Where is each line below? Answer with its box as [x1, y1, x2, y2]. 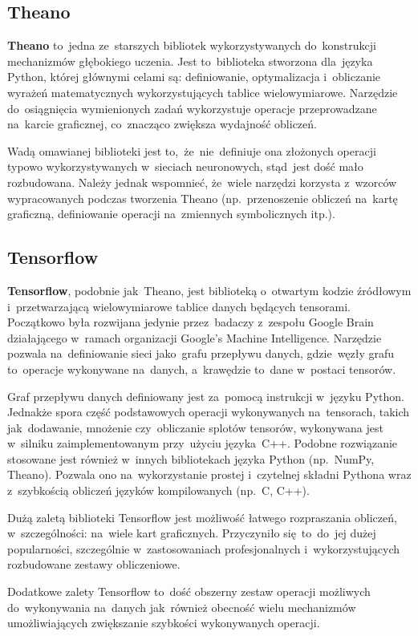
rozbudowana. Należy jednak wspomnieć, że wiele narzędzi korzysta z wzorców [7, 173, 397, 190]
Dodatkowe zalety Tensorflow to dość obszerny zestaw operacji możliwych [7, 583, 371, 600]
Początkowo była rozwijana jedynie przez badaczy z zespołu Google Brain [7, 314, 374, 330]
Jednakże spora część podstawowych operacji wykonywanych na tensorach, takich [7, 403, 410, 420]
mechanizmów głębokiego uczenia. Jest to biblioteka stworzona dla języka [7, 52, 373, 69]
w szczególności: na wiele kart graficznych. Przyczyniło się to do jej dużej [7, 525, 376, 541]
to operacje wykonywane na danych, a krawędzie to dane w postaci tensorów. [7, 360, 396, 377]
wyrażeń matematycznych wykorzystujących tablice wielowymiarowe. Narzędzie [7, 83, 398, 100]
